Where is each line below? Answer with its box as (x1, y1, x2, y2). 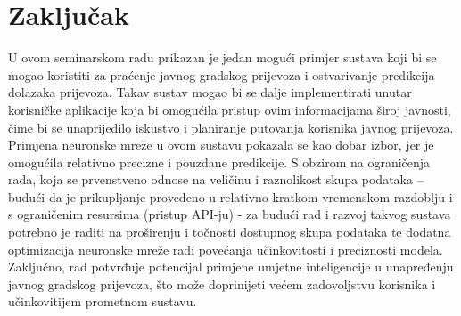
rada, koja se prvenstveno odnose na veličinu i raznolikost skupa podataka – (8, 170, 424, 189)
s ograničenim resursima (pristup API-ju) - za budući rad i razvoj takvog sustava (8, 205, 451, 223)
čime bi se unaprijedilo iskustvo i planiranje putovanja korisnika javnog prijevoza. (8, 117, 454, 136)
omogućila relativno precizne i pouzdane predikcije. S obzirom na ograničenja (8, 152, 431, 171)
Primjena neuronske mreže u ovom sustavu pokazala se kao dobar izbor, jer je (8, 135, 434, 154)
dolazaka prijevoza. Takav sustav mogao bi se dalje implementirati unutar (8, 83, 412, 101)
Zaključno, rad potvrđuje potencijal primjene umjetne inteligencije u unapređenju (8, 257, 454, 276)
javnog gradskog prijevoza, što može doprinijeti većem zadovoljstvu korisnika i (8, 274, 436, 293)
